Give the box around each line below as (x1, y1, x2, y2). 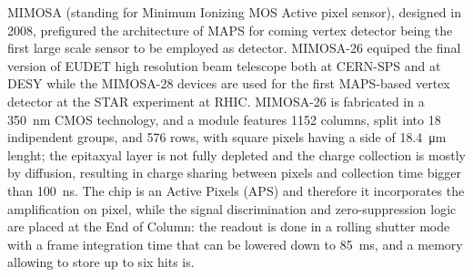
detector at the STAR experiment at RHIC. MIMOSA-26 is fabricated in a (7, 91, 425, 110)
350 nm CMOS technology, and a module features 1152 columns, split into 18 (7, 109, 441, 128)
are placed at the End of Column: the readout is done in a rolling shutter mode (7, 217, 450, 236)
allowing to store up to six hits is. (7, 252, 195, 272)
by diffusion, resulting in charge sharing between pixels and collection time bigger (7, 163, 462, 182)
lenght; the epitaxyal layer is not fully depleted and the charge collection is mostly (7, 145, 466, 164)
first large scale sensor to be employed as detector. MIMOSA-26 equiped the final (7, 38, 461, 57)
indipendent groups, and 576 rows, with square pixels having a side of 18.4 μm (7, 128, 447, 147)
